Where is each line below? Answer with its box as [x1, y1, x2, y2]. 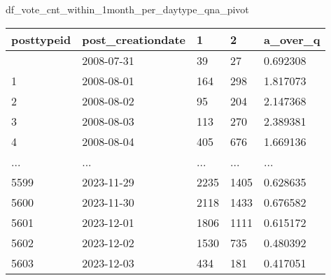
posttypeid [11, 31, 71, 47]
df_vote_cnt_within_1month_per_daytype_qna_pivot [6, 2, 249, 16]
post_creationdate [82, 31, 186, 47]
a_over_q [264, 31, 321, 47]
